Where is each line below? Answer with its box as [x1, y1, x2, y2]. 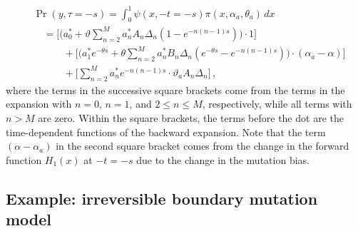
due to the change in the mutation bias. [136, 152, 310, 167]
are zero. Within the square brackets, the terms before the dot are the [38, 110, 344, 125]
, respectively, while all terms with [202, 96, 352, 111]
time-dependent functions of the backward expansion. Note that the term [6, 124, 326, 139]
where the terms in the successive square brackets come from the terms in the [6, 82, 345, 97]
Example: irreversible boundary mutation [6, 187, 318, 209]
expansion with [6, 96, 72, 111]
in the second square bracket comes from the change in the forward [56, 138, 349, 153]
